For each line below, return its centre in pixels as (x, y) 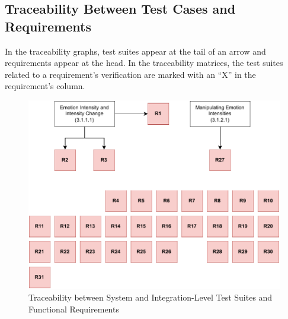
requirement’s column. (45, 86)
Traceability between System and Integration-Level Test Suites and (151, 297)
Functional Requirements (74, 309)
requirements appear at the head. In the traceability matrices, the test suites (144, 63)
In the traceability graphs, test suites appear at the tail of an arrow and (135, 51)
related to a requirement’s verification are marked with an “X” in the (130, 74)
